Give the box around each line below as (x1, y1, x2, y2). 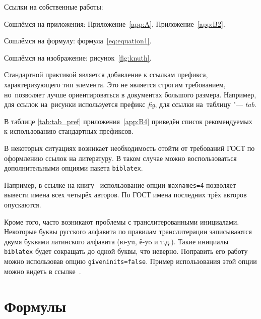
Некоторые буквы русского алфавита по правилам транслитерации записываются (4, 226, 252, 237)
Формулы (4, 295, 67, 316)
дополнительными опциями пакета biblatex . (4, 163, 143, 173)
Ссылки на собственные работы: (4, 2, 103, 12)
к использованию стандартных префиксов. (4, 126, 134, 136)
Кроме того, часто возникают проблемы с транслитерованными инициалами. (4, 216, 239, 227)
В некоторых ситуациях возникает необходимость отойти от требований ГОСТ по (4, 142, 255, 153)
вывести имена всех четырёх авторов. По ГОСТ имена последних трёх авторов (4, 189, 247, 200)
